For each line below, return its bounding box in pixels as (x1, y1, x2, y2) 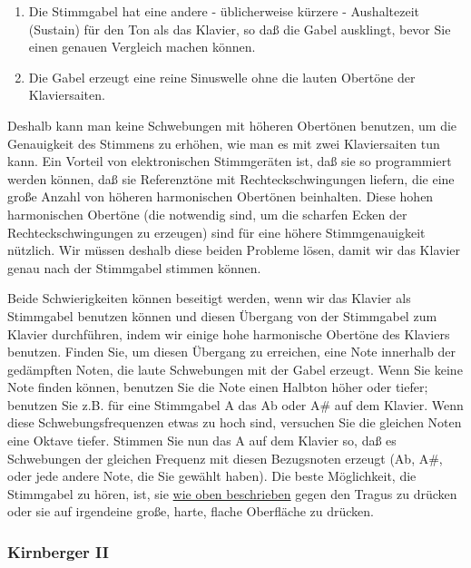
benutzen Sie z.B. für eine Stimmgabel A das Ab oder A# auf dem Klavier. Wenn (7, 395, 464, 414)
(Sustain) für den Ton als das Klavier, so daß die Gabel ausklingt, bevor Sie (28, 19, 451, 38)
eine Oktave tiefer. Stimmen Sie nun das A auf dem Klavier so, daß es (7, 431, 397, 450)
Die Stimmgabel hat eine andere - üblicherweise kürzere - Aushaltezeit (28, 2, 419, 20)
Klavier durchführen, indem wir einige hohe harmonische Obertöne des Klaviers (7, 324, 450, 343)
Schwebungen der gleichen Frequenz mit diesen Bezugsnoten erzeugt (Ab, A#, (7, 448, 443, 467)
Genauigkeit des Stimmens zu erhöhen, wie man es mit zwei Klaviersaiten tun (7, 133, 440, 152)
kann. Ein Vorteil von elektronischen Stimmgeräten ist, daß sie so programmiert (7, 152, 452, 171)
